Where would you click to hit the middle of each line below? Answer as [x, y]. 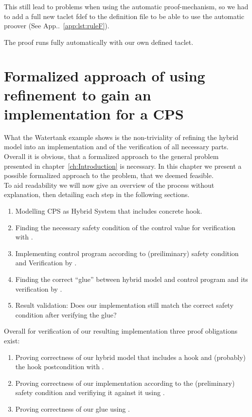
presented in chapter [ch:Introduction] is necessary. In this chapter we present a [123, 166]
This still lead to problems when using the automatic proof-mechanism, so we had [126, 6]
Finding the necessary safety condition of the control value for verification [125, 227]
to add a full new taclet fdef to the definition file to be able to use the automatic [124, 16]
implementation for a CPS [94, 113]
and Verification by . [46, 263]
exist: [12, 340]
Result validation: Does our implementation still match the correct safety [124, 305]
